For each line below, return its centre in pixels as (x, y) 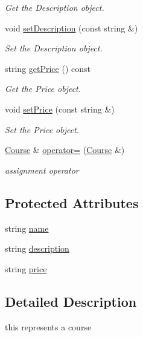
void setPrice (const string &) (60, 109)
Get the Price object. (43, 89)
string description (37, 248)
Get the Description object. (55, 7)
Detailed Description (71, 301)
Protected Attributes (72, 202)
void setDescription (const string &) (71, 28)
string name (27, 228)
